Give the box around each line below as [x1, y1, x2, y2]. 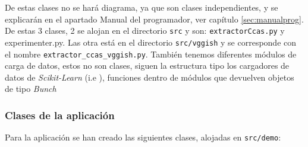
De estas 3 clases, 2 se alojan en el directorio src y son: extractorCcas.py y [5, 24, 285, 37]
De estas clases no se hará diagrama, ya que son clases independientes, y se [5, 1, 278, 13]
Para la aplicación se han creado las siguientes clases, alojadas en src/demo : [5, 131, 281, 143]
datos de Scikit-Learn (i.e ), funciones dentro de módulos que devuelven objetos [5, 71, 294, 83]
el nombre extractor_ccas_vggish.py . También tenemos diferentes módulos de [5, 47, 297, 60]
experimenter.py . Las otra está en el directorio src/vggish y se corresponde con [5, 36, 297, 48]
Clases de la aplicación [5, 107, 115, 122]
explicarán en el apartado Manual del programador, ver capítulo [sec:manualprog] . [5, 12, 304, 25]
